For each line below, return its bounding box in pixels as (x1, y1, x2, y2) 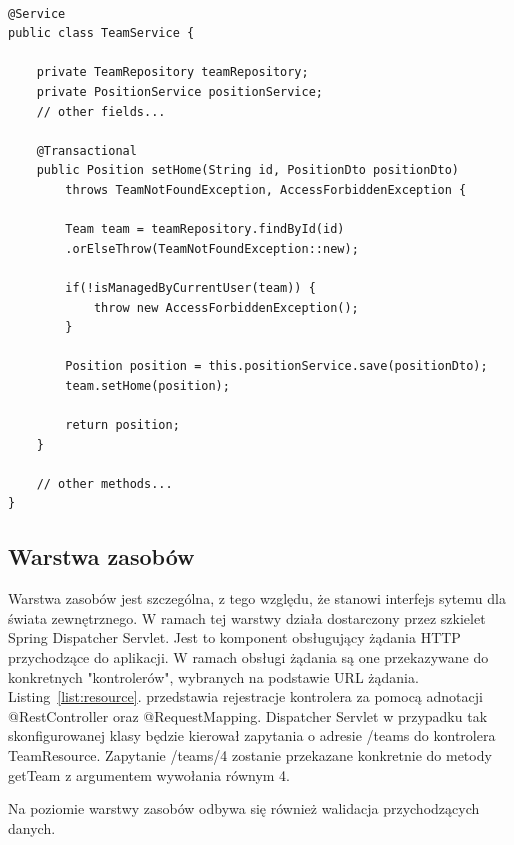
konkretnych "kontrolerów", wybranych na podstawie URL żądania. (8, 666, 419, 687)
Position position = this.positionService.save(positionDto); (65, 359, 488, 374)
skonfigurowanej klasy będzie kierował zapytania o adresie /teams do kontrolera (8, 725, 496, 746)
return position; (65, 418, 180, 433)
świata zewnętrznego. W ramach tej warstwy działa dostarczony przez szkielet (8, 607, 486, 628)
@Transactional (36, 143, 137, 158)
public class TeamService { (8, 26, 195, 41)
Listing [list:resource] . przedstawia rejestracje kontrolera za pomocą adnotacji (8, 686, 483, 707)
